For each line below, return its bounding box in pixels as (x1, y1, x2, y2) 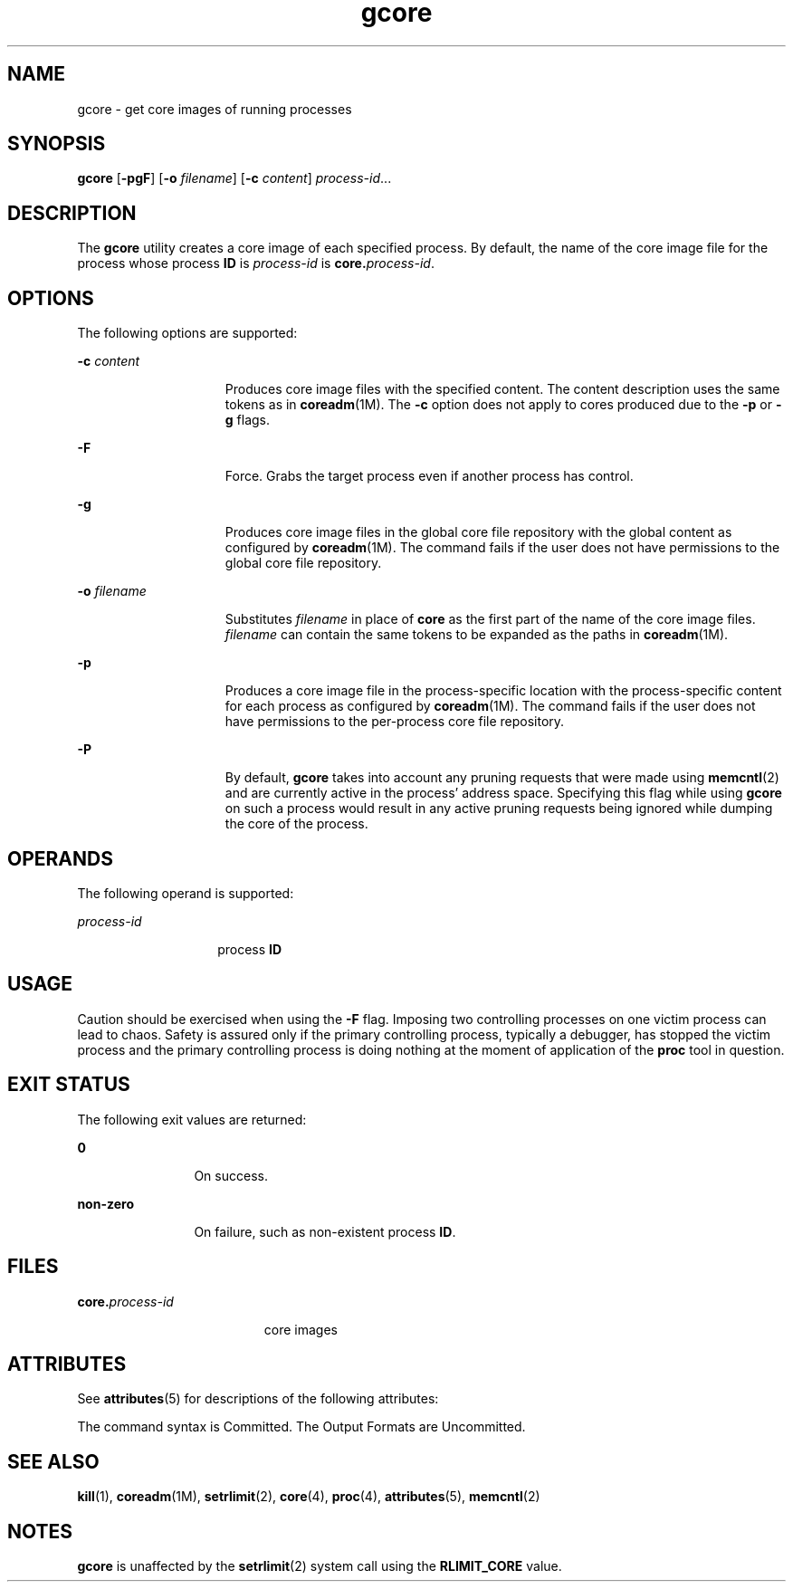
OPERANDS (7, 847, 113, 870)
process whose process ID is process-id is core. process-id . (77, 255, 435, 272)
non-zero (77, 1195, 134, 1211)
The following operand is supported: (77, 885, 294, 901)
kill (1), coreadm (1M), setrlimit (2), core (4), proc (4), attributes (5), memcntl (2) (77, 1488, 540, 1505)
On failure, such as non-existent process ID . (194, 1223, 456, 1240)
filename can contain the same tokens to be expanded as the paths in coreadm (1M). (225, 627, 729, 643)
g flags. (225, 412, 271, 428)
